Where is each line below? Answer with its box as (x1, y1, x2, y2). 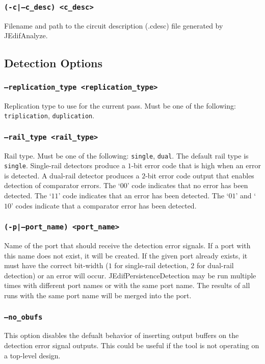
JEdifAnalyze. (4, 30, 48, 41)
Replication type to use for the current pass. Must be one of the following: (4, 100, 236, 111)
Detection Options (4, 55, 103, 71)
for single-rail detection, (114, 260, 189, 271)
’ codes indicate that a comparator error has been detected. (11, 200, 197, 211)
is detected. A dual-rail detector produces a (4, 170, 140, 180)
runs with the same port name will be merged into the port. (4, 290, 192, 300)
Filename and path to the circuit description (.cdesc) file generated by (4, 20, 223, 31)
